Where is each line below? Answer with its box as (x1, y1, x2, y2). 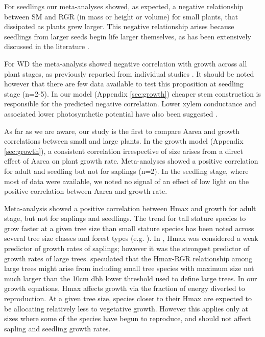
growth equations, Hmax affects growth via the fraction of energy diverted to (4, 283, 245, 294)
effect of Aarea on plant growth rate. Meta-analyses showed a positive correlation (4, 155, 258, 166)
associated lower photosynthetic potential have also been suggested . (4, 108, 218, 119)
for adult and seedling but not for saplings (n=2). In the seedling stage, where (4, 165, 249, 176)
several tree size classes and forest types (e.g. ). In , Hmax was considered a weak (4, 233, 258, 243)
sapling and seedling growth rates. (4, 323, 111, 333)
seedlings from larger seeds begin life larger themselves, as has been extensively (4, 31, 251, 41)
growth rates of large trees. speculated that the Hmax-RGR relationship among (4, 253, 253, 263)
